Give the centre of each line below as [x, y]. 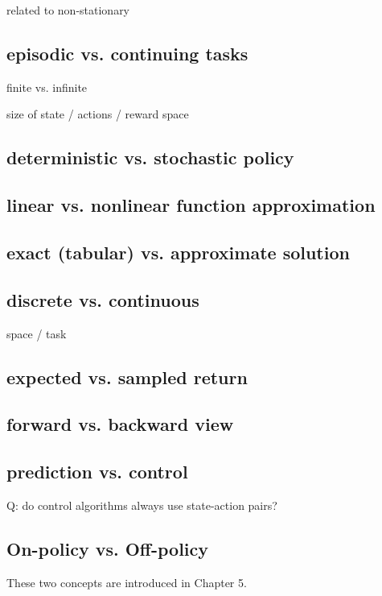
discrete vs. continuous [103, 299]
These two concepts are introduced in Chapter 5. [127, 582]
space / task [37, 333]
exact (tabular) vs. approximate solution [178, 252]
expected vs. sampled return [127, 377]
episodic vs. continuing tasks [127, 53]
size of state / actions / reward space [98, 114]
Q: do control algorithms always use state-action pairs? [142, 505]
